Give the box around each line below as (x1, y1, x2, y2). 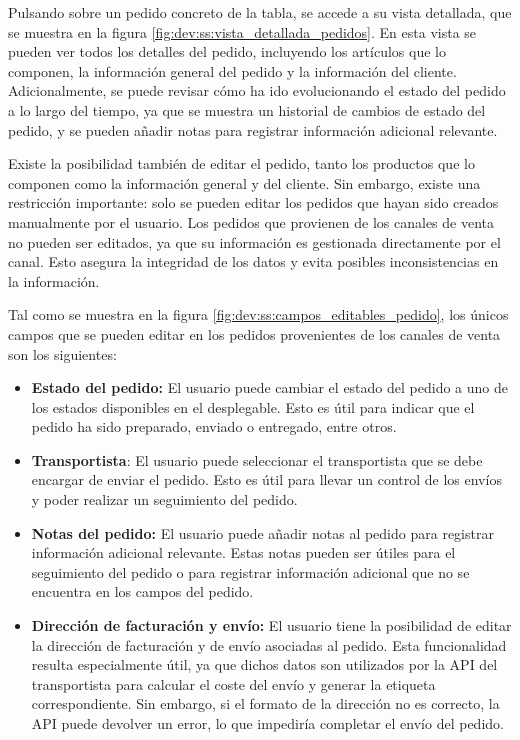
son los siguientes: (8, 343, 117, 364)
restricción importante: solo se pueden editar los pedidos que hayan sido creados (8, 192, 499, 213)
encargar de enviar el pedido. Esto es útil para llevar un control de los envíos (31, 469, 502, 490)
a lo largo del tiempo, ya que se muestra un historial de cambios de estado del (8, 99, 486, 120)
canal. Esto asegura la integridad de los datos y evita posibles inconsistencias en (8, 251, 499, 272)
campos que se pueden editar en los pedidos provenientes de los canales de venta (8, 323, 501, 344)
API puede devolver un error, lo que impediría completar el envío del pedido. (31, 713, 504, 733)
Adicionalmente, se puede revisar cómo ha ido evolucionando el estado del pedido (8, 80, 506, 101)
